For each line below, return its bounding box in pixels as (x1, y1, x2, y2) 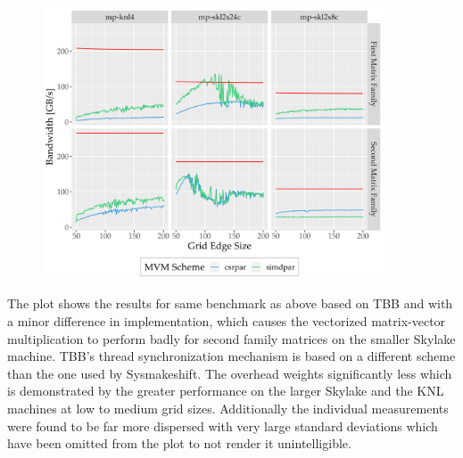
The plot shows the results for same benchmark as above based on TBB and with (7, 294, 453, 313)
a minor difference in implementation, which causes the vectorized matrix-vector (7, 312, 446, 330)
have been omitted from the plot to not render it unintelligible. (7, 434, 351, 453)
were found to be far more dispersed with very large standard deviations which (7, 416, 438, 435)
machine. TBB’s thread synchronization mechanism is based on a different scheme (7, 347, 456, 365)
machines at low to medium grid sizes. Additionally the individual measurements (7, 398, 449, 417)
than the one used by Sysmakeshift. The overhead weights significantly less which (7, 364, 452, 382)
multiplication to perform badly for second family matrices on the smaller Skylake (7, 329, 456, 348)
